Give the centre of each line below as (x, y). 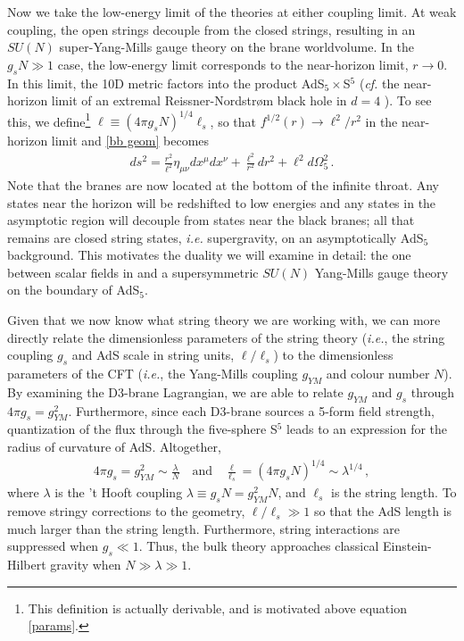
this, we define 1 (49, 120)
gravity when (86, 565)
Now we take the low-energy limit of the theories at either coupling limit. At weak (232, 12)
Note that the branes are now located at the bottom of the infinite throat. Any (223, 184)
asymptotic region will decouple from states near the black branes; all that (211, 220)
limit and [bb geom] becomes (130, 141)
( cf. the (379, 83)
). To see (408, 100)
